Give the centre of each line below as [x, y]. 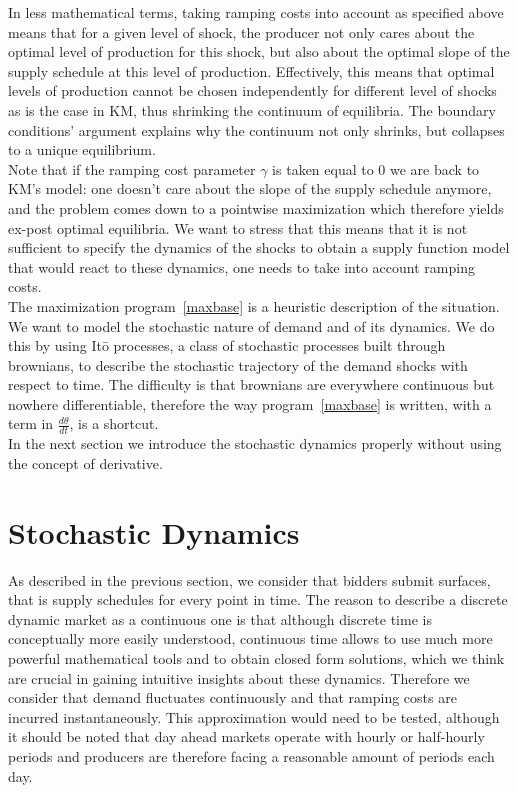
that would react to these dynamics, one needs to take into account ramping [241, 266]
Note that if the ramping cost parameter [132, 168]
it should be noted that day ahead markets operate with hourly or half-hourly [246, 736]
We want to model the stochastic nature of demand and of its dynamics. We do [251, 325]
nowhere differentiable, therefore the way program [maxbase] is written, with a [250, 403]
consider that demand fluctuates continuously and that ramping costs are [232, 697]
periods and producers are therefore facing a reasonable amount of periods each [251, 755]
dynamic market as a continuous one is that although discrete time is [220, 618]
